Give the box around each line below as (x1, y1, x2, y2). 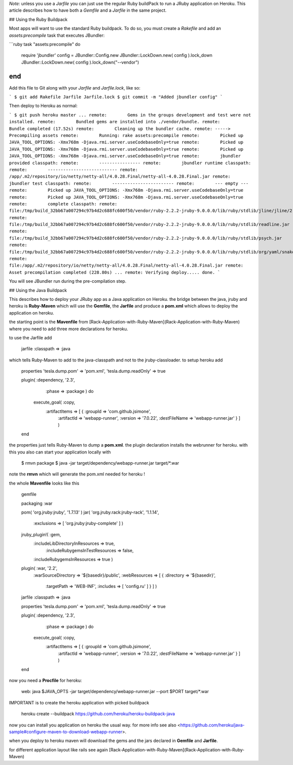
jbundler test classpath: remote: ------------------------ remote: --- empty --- (9, 180, 249, 186)
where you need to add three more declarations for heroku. (9, 326, 128, 332)
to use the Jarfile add (9, 335, 52, 340)
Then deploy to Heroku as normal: (9, 103, 78, 109)
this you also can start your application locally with (9, 449, 111, 455)
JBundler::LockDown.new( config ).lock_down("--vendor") (21, 59, 139, 65)
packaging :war (21, 500, 53, 506)
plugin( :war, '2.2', (21, 565, 58, 571)
